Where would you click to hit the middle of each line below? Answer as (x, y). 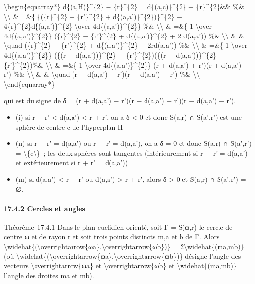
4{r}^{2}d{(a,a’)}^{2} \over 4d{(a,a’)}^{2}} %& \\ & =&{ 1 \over (108, 26)
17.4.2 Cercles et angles (45, 208)
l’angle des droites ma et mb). (49, 275)
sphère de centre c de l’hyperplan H (69, 126)
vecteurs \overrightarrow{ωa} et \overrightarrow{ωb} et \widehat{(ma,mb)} (120, 266)
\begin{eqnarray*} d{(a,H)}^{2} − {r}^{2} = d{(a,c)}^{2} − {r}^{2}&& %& (124, 6)
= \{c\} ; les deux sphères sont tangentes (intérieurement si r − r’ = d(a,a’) (131, 153)
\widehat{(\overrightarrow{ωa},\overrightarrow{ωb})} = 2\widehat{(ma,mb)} (124, 246)
